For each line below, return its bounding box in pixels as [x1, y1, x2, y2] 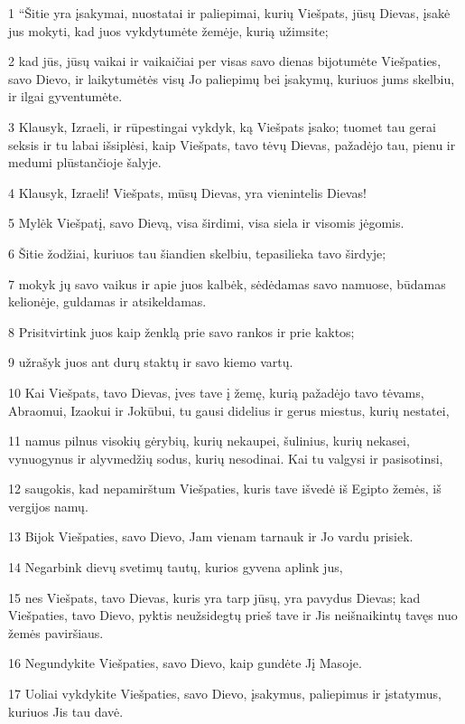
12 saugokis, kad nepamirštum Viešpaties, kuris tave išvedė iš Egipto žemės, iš [8, 479, 442, 498]
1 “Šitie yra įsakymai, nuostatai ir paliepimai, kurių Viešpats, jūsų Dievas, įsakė [8, 4, 451, 22]
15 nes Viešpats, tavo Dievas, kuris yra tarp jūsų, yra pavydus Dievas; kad [8, 588, 421, 606]
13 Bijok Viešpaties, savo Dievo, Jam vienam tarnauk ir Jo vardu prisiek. [8, 527, 414, 546]
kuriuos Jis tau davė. [8, 701, 124, 720]
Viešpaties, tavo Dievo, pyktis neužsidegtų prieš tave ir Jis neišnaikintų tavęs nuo [8, 606, 458, 625]
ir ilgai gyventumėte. [8, 87, 123, 106]
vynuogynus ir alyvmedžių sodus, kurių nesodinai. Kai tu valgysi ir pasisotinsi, [8, 448, 443, 467]
